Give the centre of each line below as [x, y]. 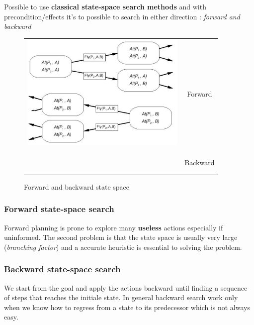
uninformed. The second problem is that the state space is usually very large [121, 237]
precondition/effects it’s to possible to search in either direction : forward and [122, 16]
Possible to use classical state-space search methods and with [105, 6]
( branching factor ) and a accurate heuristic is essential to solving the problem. [123, 247]
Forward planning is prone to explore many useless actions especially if [114, 227]
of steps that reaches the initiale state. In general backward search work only [121, 297]
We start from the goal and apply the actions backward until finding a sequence [126, 287]
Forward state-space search [59, 209]
